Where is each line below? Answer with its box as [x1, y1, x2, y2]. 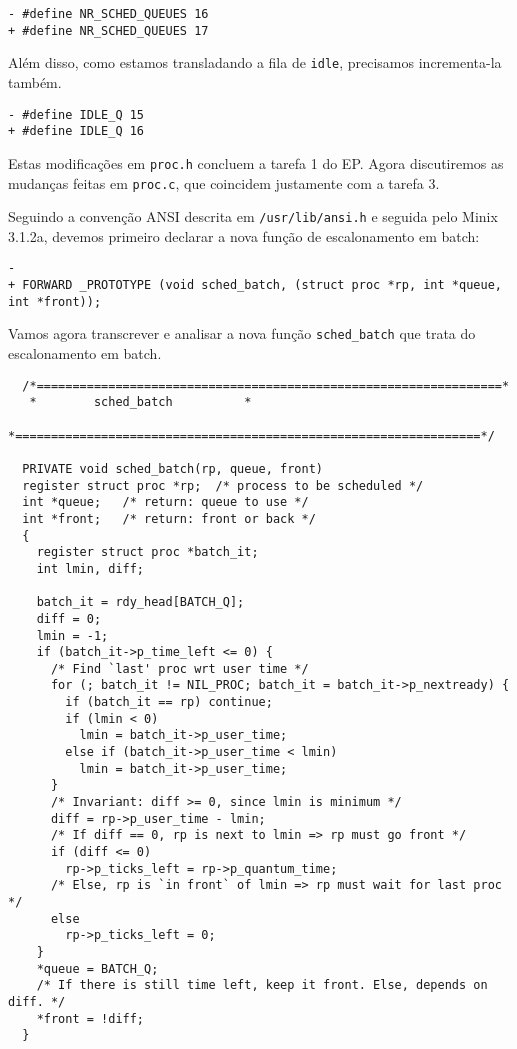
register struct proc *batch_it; [36, 545, 259, 560]
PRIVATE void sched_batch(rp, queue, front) [22, 461, 323, 476]
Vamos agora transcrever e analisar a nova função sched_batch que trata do [8, 323, 476, 344]
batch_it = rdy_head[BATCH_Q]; [36, 595, 245, 610]
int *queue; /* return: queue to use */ [22, 495, 309, 510]
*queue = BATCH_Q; [36, 961, 159, 976]
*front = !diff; [36, 1011, 145, 1026]
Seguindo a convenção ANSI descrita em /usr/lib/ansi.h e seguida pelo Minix [8, 206, 498, 227]
